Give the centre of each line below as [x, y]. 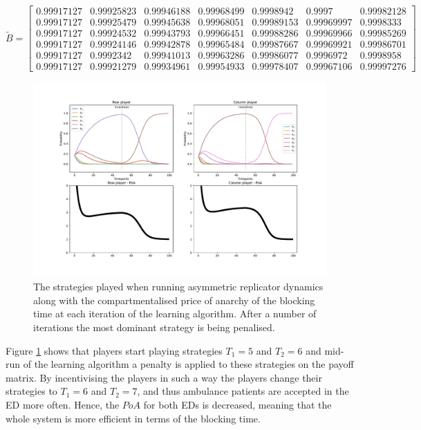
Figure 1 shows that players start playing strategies [114, 350]
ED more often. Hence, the [63, 404]
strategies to [31, 391]
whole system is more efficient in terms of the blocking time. [133, 418]
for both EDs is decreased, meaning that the [237, 404]
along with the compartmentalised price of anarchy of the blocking [174, 300]
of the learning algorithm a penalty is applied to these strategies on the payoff [188, 364]
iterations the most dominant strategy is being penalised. [154, 327]
